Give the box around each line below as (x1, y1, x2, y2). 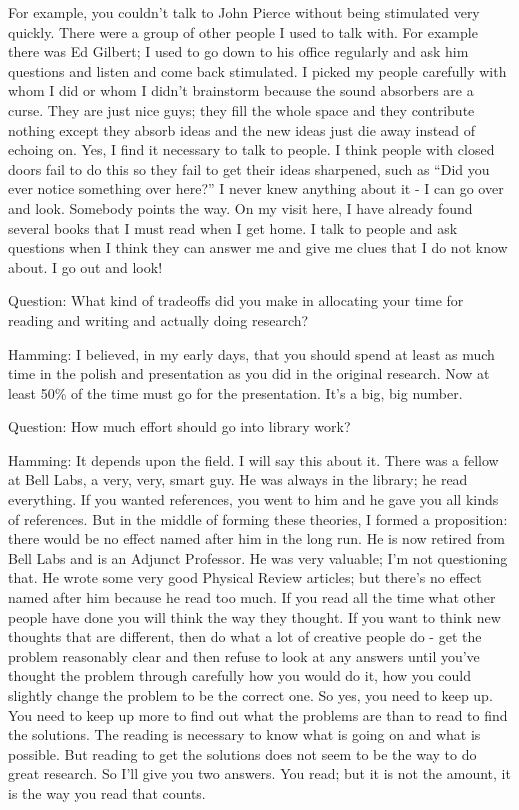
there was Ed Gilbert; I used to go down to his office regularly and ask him (8, 41, 469, 62)
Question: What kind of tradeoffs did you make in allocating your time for (8, 290, 464, 311)
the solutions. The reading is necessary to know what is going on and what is (8, 724, 481, 745)
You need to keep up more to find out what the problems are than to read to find (8, 704, 508, 725)
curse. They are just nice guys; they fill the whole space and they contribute (8, 99, 475, 120)
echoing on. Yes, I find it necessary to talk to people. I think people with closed (8, 139, 495, 160)
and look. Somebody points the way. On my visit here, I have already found (8, 197, 473, 218)
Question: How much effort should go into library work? (8, 416, 351, 437)
